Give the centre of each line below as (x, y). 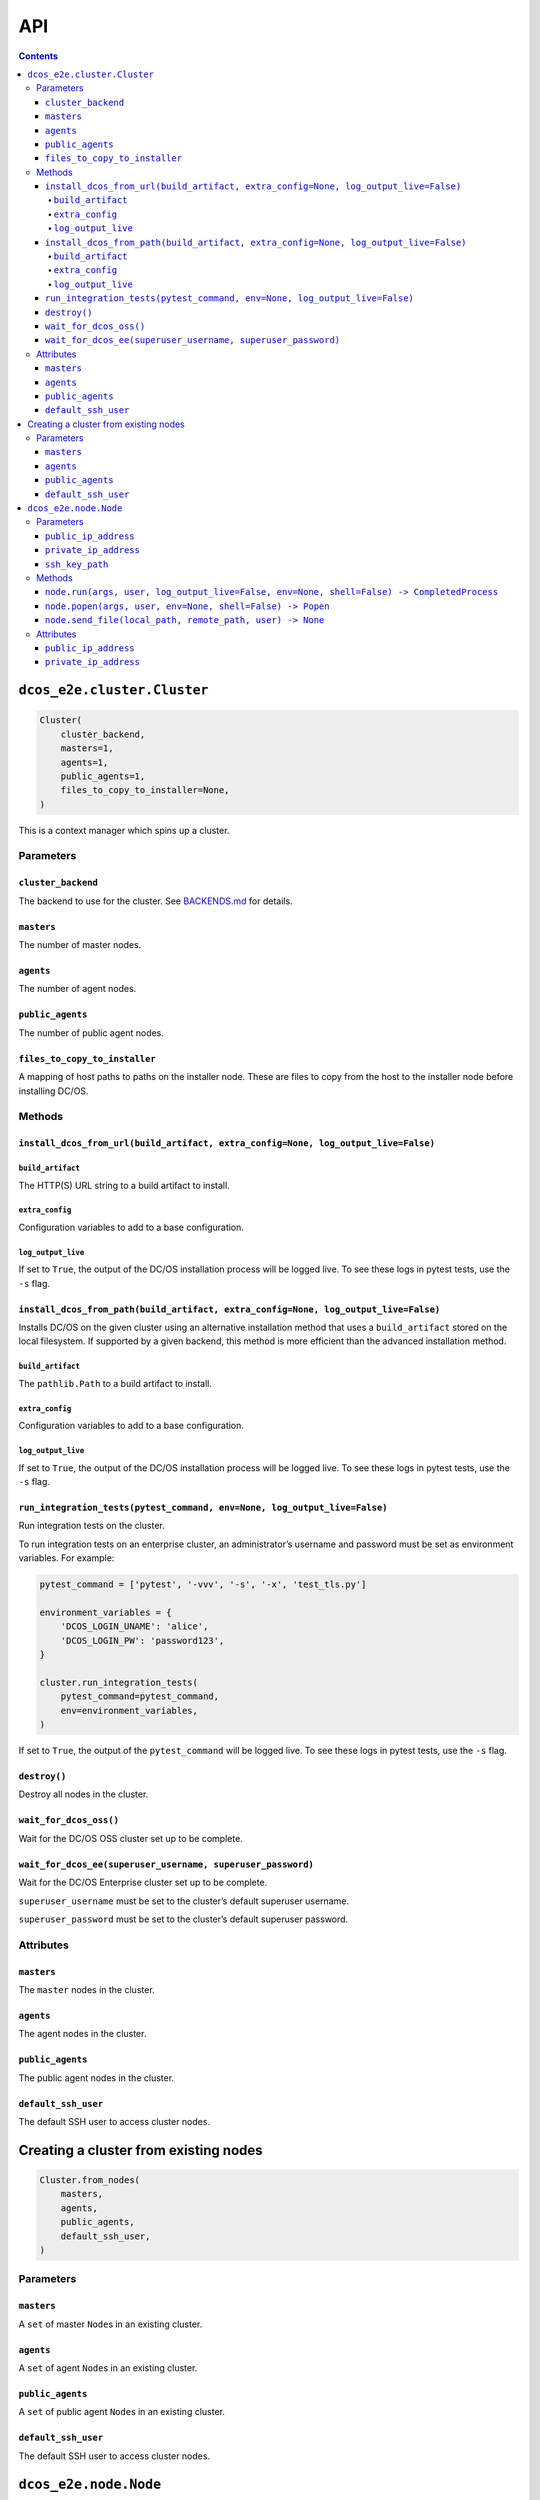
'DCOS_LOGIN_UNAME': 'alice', (134, 1626)
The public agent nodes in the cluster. (96, 2077)
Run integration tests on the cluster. (91, 1526)
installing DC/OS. (53, 1091)
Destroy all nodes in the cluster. (83, 1794)
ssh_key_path (77, 564)
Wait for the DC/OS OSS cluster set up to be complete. (131, 1838)
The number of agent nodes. (77, 989)
